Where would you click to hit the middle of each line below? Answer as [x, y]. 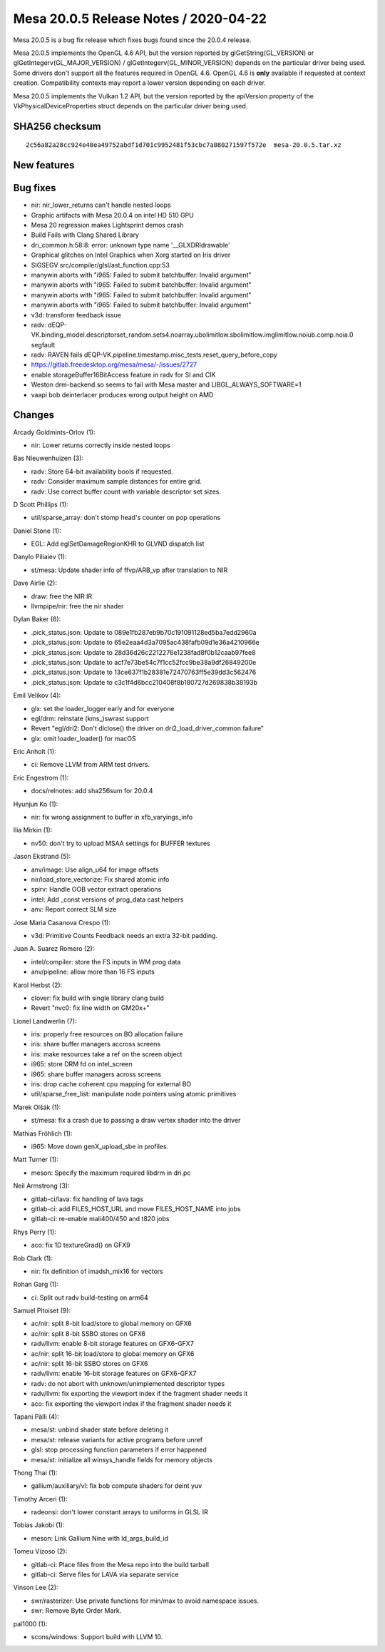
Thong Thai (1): [35, 1472]
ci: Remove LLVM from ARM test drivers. [90, 765]
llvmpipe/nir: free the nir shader [77, 606]
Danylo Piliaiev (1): [40, 557]
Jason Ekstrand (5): [42, 857]
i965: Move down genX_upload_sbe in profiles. [100, 1146]
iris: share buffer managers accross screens [96, 1044]
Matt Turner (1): [36, 1160]
